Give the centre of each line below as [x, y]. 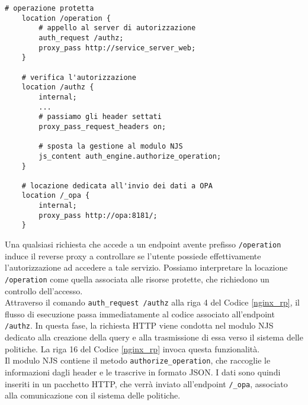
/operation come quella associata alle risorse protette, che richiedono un [137, 279]
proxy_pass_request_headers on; [102, 126]
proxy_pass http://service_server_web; [117, 48]
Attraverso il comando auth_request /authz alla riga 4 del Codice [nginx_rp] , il [152, 302]
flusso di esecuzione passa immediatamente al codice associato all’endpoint [140, 314]
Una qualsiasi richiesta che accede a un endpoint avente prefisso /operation [143, 244]
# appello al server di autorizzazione [117, 28]
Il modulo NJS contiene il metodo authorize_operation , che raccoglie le [138, 360]
